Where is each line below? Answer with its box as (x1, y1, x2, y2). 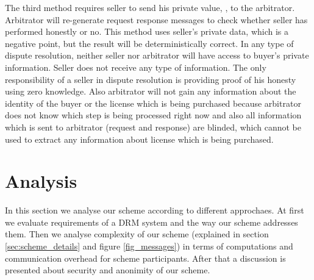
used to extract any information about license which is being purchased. (5, 132, 274, 145)
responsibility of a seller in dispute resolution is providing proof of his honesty (5, 73, 296, 85)
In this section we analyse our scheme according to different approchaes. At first (5, 204, 304, 217)
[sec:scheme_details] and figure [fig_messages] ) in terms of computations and (5, 240, 293, 253)
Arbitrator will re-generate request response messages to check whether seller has (5, 13, 308, 26)
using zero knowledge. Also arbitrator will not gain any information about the (5, 85, 296, 98)
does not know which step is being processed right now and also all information (5, 109, 302, 121)
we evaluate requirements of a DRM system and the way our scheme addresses (5, 215, 298, 228)
